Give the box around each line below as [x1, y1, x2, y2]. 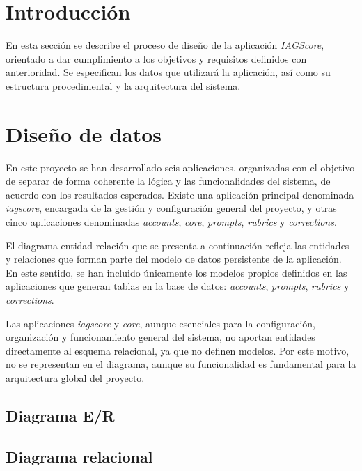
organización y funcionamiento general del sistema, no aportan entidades [6, 330, 315, 344]
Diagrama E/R [6, 404, 115, 426]
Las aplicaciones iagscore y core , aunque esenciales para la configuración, [6, 316, 316, 330]
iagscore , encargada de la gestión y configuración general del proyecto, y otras [6, 201, 337, 215]
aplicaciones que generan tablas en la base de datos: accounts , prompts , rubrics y [6, 279, 349, 293]
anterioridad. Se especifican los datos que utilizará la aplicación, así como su [6, 65, 331, 79]
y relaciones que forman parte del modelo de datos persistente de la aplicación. [6, 252, 342, 266]
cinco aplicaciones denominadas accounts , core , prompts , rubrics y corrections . [6, 215, 337, 229]
